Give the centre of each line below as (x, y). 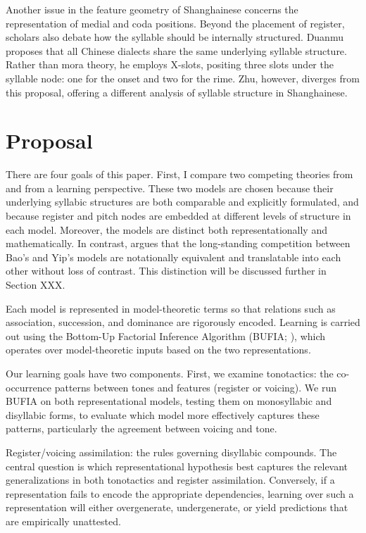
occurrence (29, 387)
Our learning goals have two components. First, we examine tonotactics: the (170, 373)
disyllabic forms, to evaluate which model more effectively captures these (163, 414)
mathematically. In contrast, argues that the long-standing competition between (178, 243)
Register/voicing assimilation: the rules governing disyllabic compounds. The (171, 452)
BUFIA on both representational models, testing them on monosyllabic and (169, 401)
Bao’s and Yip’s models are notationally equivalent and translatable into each (173, 257)
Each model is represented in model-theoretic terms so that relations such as (171, 308)
